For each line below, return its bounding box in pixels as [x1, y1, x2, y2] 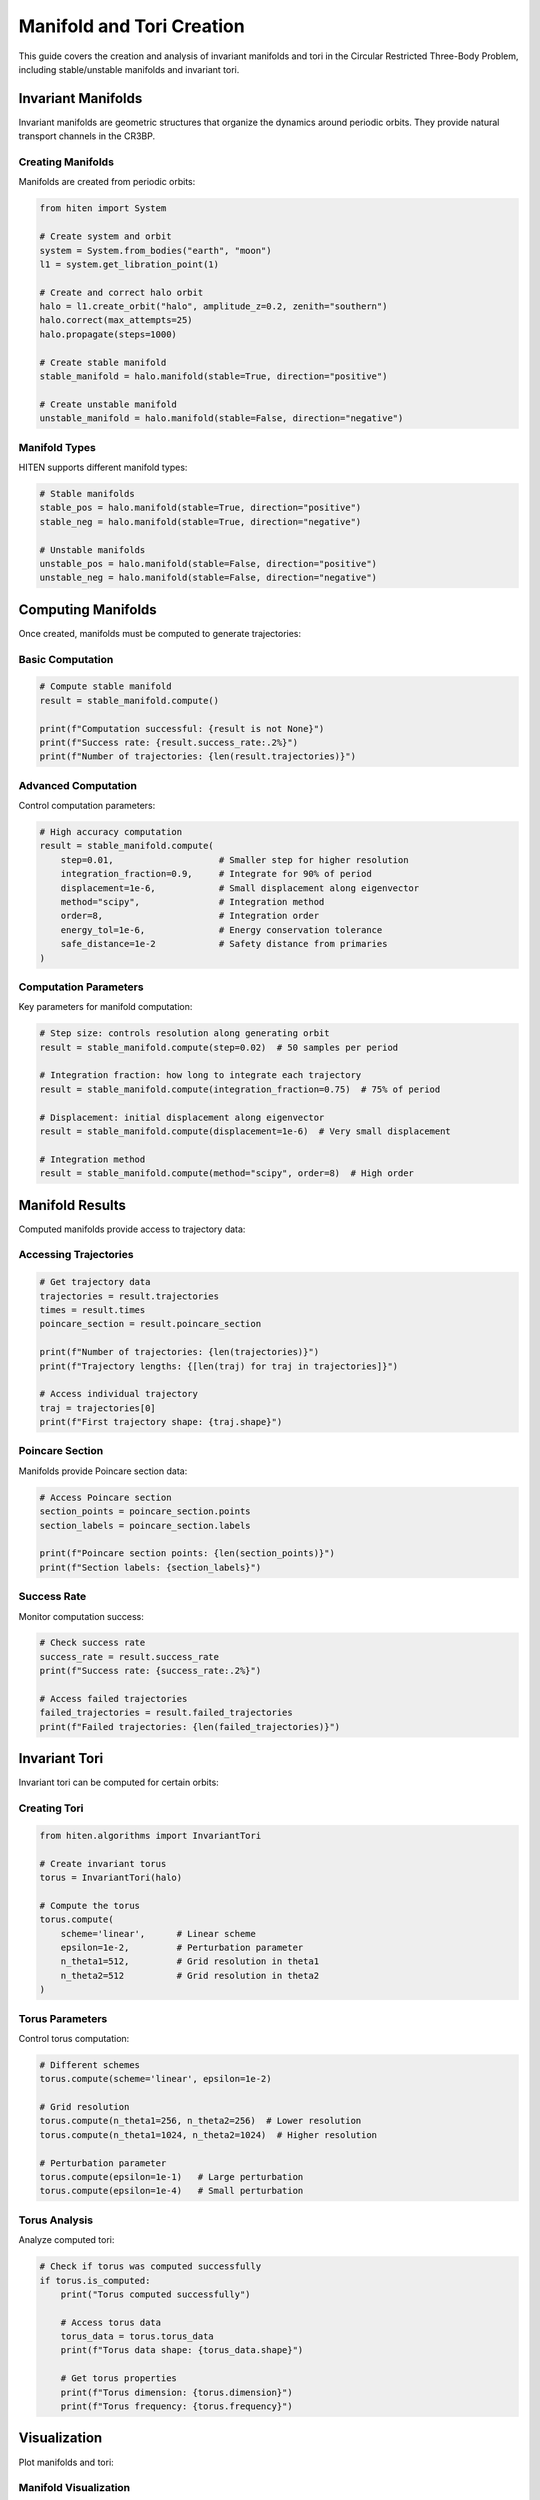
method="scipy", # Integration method [60, 896, 325, 907]
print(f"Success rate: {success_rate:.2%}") [39, 1665, 262, 1677]
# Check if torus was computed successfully [39, 2261, 262, 2272]
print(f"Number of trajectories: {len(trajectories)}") [39, 1346, 320, 1358]
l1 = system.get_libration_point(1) [39, 258, 220, 270]
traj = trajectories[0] [39, 1402, 157, 1414]
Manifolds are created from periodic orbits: [18, 176, 196, 188]
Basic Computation [18, 652, 114, 666]
